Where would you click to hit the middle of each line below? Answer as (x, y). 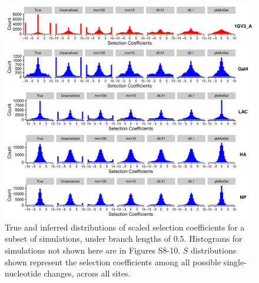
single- (235, 261)
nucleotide (23, 273)
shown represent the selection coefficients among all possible (113, 261)
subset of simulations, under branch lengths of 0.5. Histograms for (124, 238)
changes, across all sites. (87, 273)
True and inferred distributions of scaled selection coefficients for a (125, 227)
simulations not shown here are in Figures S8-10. (93, 250)
